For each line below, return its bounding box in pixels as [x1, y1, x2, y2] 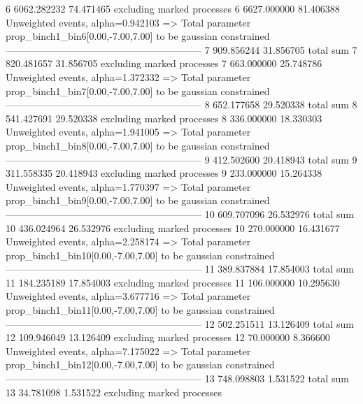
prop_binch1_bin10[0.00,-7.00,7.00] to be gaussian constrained [6, 247, 275, 262]
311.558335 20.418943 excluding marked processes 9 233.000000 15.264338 [6, 166, 322, 180]
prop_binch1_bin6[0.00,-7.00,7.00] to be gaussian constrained [6, 29, 270, 43]
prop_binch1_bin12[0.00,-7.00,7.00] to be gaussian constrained [6, 357, 275, 372]
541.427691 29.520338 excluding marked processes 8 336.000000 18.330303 [6, 110, 322, 125]
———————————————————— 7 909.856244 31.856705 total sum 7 [6, 42, 357, 57]
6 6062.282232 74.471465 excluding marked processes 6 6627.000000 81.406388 [6, 1, 340, 15]
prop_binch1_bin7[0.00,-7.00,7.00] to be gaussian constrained [6, 83, 270, 98]
